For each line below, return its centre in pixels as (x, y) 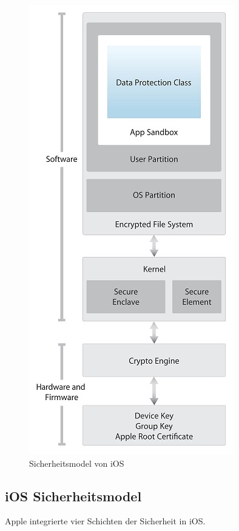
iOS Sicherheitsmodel (73, 496)
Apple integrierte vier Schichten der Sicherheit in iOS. (105, 521)
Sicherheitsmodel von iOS (77, 463)
